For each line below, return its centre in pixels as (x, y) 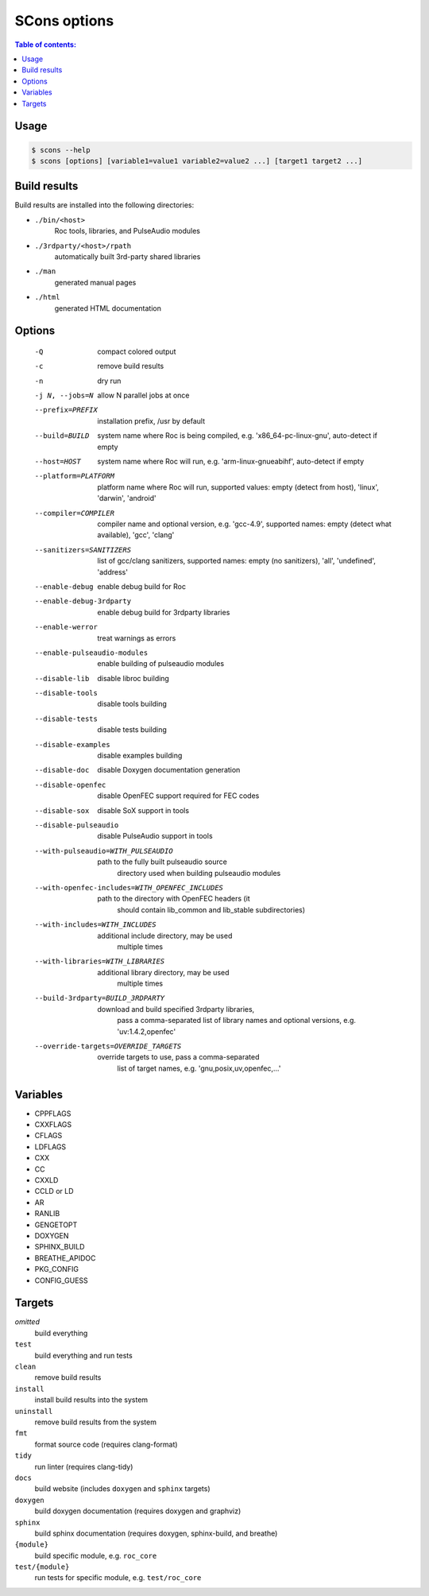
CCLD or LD (54, 1191)
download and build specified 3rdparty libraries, (176, 1009)
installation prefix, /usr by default (151, 420)
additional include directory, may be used (165, 936)
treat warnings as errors (137, 638)
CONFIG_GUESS (62, 1280)
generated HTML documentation (108, 308)
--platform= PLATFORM (75, 476)
